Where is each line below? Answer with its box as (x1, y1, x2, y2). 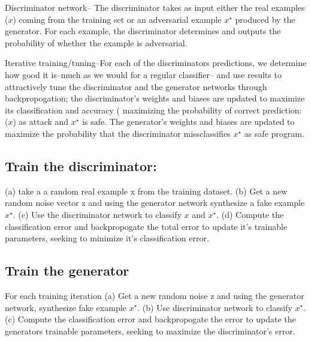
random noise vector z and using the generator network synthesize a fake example (5, 196, 305, 209)
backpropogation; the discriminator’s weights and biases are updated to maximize (5, 92, 305, 104)
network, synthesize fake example (5, 301, 126, 313)
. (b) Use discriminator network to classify (137, 301, 292, 313)
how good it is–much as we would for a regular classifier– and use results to (5, 68, 282, 80)
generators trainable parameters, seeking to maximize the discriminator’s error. (5, 324, 295, 337)
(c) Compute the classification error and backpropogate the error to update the (5, 313, 296, 325)
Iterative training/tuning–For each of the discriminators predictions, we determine (5, 56, 307, 69)
